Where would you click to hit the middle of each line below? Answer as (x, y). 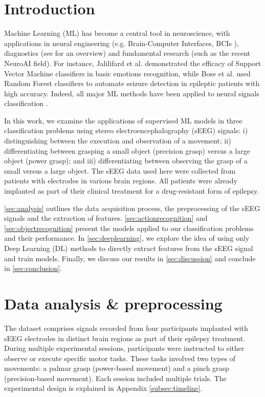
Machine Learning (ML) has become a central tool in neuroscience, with (117, 33)
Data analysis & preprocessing (113, 303)
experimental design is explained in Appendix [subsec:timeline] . (103, 388)
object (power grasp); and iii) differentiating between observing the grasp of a (126, 161)
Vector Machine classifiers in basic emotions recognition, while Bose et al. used (127, 73)
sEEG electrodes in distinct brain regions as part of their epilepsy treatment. (125, 338)
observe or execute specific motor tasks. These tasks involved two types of (120, 358)
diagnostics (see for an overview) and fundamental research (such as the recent (127, 53)
